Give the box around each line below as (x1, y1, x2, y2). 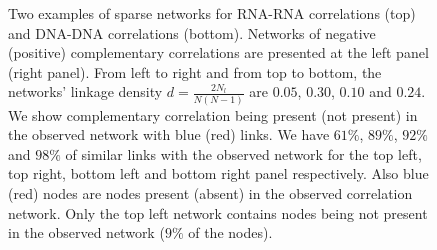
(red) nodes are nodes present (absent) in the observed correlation (8, 183, 413, 204)
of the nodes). (188, 222, 273, 243)
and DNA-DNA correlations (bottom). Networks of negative (8, 22, 376, 43)
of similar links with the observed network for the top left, (65, 143, 422, 164)
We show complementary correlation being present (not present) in (8, 104, 418, 125)
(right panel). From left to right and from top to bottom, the (8, 61, 382, 82)
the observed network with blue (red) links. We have (8, 124, 330, 145)
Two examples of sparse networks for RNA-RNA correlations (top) (8, 3, 416, 23)
